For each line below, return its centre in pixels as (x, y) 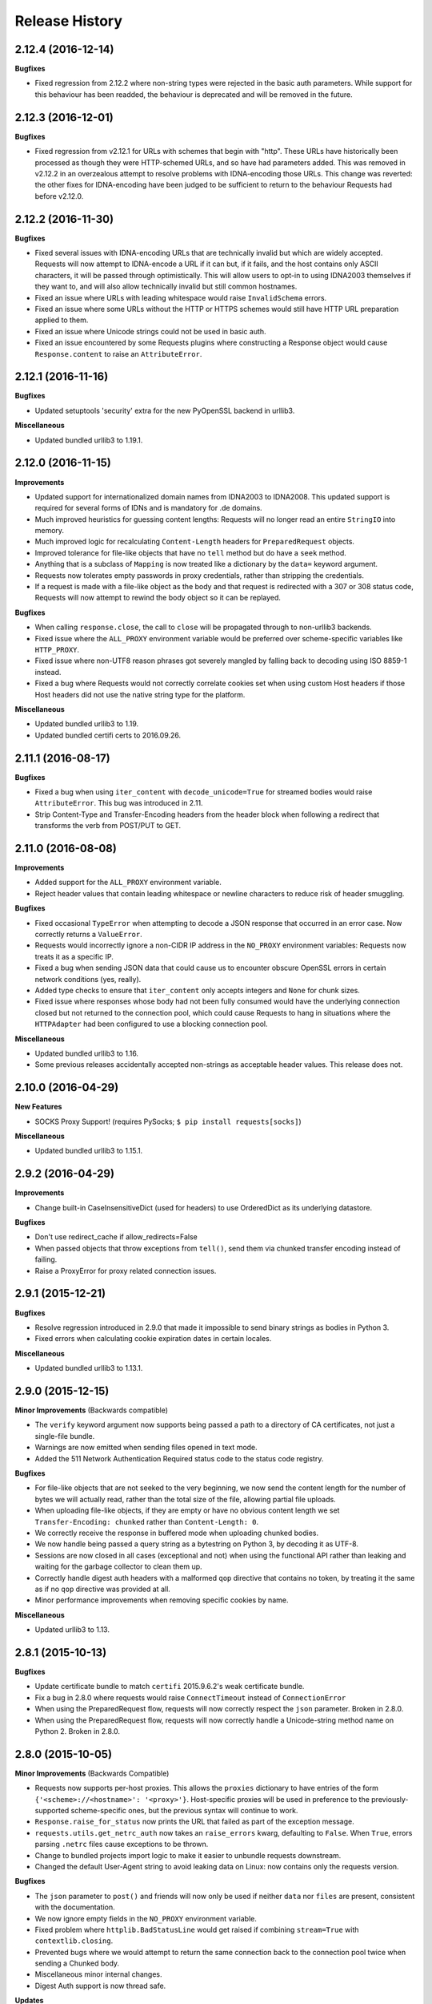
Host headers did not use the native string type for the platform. (140, 694)
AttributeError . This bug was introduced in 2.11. (119, 803)
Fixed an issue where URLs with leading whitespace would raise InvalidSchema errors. (181, 297)
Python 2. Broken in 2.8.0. (77, 1731)
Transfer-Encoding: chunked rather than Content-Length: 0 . (147, 1521)
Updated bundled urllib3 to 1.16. (87, 1053)
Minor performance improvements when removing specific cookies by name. (162, 1600)
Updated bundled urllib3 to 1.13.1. (89, 1368)
